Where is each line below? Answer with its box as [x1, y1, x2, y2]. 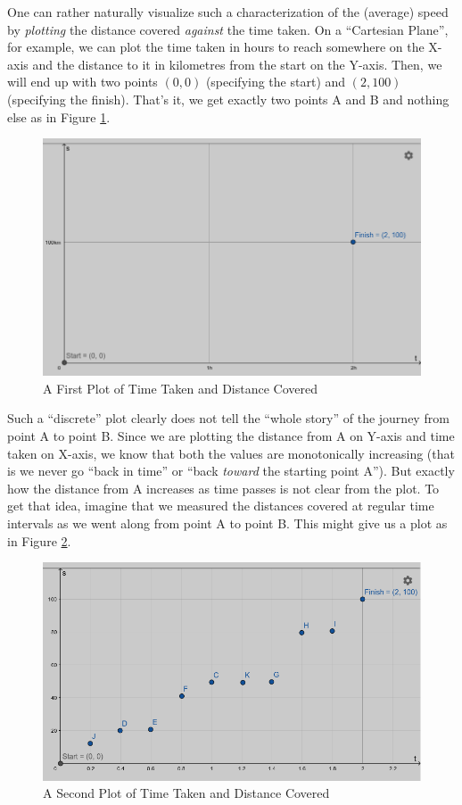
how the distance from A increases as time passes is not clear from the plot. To [7, 478, 440, 497]
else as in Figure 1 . [7, 107, 111, 126]
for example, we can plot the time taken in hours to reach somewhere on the [7, 37, 425, 56]
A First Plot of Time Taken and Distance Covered [43, 378, 318, 397]
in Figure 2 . [7, 531, 71, 550]
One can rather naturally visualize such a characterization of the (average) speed [7, 3, 449, 21]
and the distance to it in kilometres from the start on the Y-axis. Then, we [32, 54, 442, 73]
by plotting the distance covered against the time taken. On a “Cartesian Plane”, [7, 20, 449, 38]
